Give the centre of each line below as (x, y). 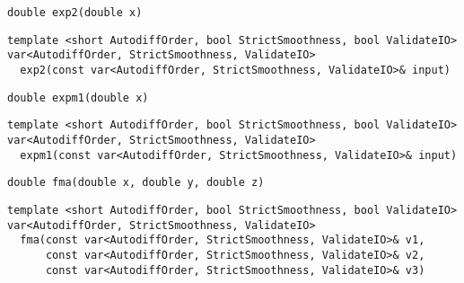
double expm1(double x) (78, 97)
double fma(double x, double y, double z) (136, 183)
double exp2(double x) (75, 13)
